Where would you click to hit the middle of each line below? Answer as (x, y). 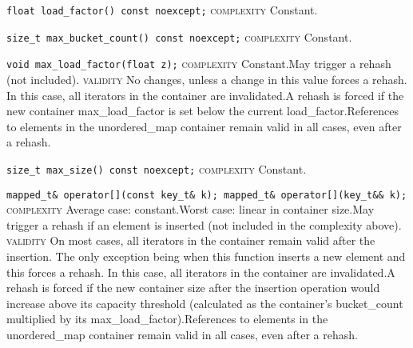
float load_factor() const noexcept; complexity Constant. (162, 10)
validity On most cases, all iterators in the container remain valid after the (191, 240)
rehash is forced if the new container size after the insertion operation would (193, 288)
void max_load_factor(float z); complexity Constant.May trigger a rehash (199, 64)
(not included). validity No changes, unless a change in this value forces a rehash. (207, 79)
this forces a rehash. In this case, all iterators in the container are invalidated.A (201, 272)
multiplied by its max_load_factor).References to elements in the (167, 319)
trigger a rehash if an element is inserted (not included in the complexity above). (204, 224)
